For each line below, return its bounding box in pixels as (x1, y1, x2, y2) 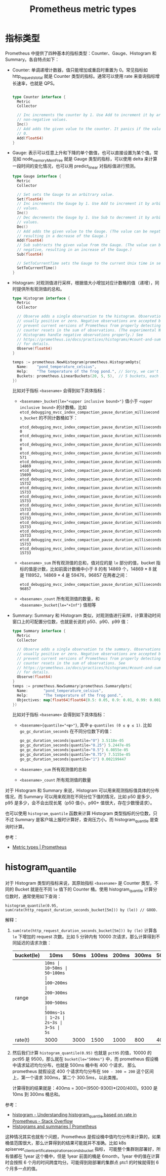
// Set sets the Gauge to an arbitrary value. (17, 192, 115, 197)
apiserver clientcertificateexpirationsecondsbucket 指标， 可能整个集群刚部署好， (5, 1146, 157, 1153)
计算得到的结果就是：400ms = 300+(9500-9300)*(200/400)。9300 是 (12, 1085, 158, 1091)
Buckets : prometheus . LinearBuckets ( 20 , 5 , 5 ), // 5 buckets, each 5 (17, 373, 163, 379)
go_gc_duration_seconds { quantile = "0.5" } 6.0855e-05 (19, 747, 128, 753)
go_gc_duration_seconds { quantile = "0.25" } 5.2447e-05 (19, 743, 131, 748)
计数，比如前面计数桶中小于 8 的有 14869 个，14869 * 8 (37, 566, 152, 572)
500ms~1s (44, 1009, 65, 1015)
